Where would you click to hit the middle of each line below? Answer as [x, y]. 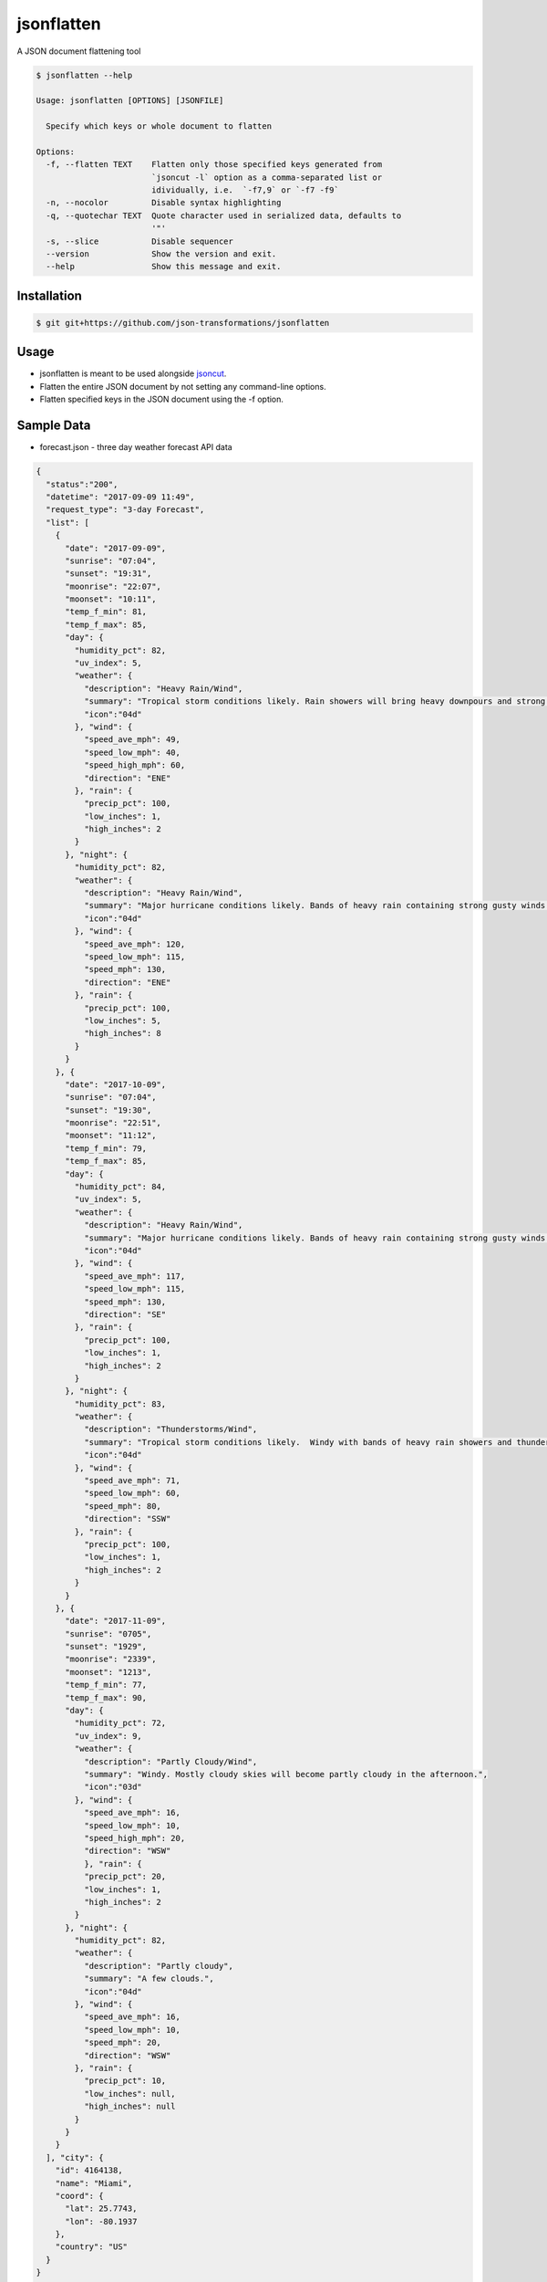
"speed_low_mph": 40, [132, 752]
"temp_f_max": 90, [106, 1697]
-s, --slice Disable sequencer [140, 241]
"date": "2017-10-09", [116, 1084]
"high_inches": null [130, 2107]
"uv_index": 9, [108, 1736]
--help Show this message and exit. [164, 267]
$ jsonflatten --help [84, 75]
